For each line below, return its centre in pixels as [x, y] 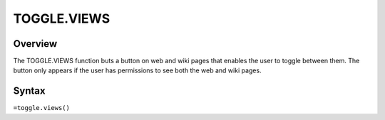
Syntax [29, 91]
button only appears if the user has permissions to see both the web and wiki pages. [137, 70]
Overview [35, 44]
